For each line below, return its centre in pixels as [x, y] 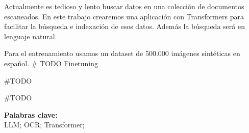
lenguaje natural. [31, 36]
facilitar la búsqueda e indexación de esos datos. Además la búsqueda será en [124, 26]
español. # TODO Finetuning [51, 63]
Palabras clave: [31, 114]
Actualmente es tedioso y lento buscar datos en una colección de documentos [124, 6]
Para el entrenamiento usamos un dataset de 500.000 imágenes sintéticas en [122, 53]
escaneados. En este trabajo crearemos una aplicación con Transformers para [124, 16]
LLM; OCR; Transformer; [44, 125]
